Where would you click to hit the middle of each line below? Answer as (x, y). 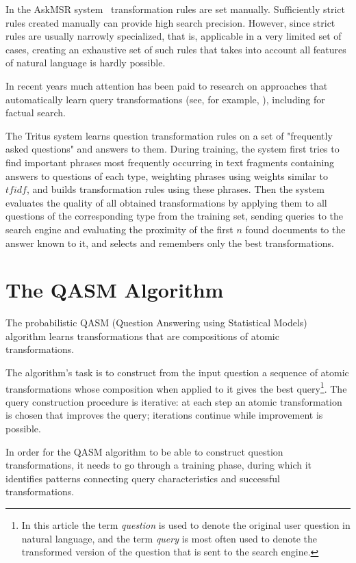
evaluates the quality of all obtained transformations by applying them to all (166, 202)
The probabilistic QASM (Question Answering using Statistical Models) (156, 323)
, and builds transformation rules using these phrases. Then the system (175, 189)
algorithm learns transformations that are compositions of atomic (142, 336)
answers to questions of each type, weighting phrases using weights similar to (167, 175)
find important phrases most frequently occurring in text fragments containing (170, 162)
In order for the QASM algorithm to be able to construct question (144, 451)
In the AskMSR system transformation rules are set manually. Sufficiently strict (175, 9)
